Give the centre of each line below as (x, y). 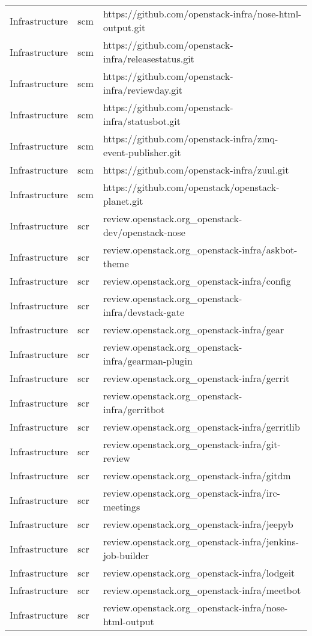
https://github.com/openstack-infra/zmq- (190, 138)
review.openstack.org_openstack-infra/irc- (191, 493)
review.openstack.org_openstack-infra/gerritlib (201, 427)
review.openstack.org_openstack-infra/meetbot (202, 590)
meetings (121, 507)
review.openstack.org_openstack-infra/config (197, 281)
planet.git (123, 201)
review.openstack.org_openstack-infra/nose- (195, 607)
